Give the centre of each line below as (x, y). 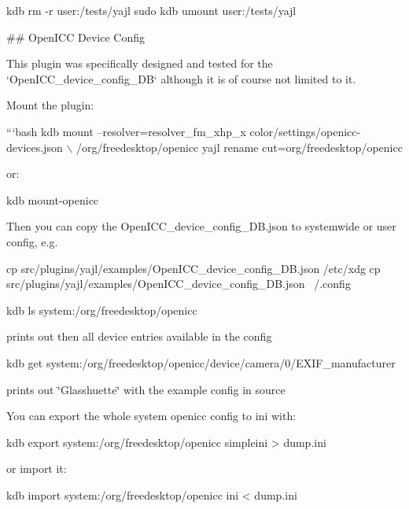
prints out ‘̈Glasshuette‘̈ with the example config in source (146, 389)
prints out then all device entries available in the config (139, 336)
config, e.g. (32, 241)
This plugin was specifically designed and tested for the (140, 63)
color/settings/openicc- (305, 131)
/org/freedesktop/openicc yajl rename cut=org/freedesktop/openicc (239, 147)
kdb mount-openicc (53, 199)
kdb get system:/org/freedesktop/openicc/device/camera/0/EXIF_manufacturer (201, 362)
